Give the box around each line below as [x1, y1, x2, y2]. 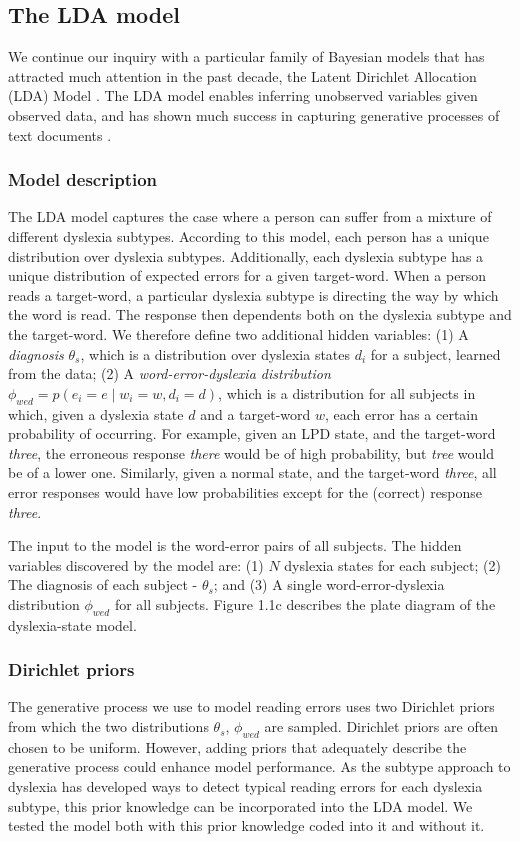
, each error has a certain [324, 403, 479, 424]
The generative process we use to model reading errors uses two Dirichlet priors [8, 696, 495, 717]
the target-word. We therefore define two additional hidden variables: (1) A [8, 323, 469, 344]
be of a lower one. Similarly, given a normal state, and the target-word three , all [8, 462, 497, 483]
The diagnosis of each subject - [8, 574, 198, 595]
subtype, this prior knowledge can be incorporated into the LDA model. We [8, 795, 473, 816]
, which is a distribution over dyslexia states [80, 343, 351, 364]
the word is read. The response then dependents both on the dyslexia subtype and [8, 304, 512, 325]
